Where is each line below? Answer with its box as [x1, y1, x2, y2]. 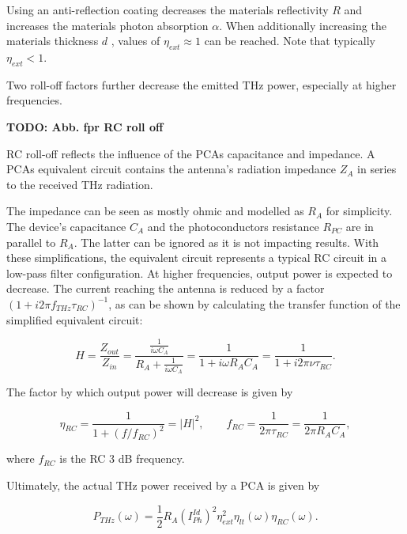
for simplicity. [326, 203, 393, 219]
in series [357, 161, 397, 177]
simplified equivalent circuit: [6, 311, 143, 328]
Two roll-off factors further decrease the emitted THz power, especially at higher [6, 76, 397, 93]
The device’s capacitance [6, 218, 126, 234]
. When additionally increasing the [219, 17, 386, 33]
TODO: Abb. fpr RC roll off [6, 118, 164, 134]
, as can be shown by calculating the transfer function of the [108, 295, 401, 312]
